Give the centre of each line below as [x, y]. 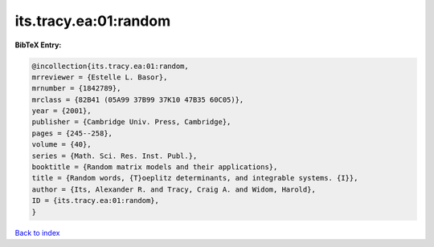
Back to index [37, 233]
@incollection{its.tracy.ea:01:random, [110, 66]
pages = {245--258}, [72, 133]
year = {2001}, [61, 111]
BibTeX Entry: [38, 45]
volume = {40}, [61, 145]
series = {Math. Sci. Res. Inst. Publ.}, [115, 156]
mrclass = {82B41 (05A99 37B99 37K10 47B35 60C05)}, [138, 99]
